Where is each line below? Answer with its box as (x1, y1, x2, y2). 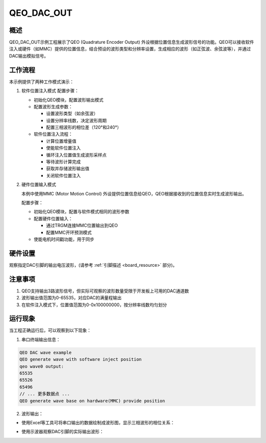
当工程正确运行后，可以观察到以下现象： (9, 327, 91, 333)
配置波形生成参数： (33, 103, 73, 109)
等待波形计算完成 (46, 159, 81, 165)
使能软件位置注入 (46, 145, 81, 151)
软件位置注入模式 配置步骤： (21, 88, 79, 94)
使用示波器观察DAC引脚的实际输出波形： (21, 429, 104, 435)
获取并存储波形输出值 (46, 165, 90, 172)
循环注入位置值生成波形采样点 (46, 152, 107, 158)
